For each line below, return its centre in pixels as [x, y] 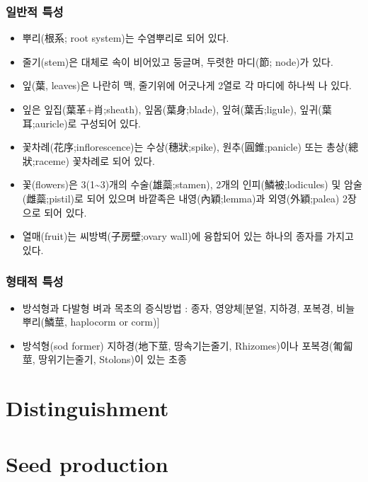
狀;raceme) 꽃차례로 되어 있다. [88, 160]
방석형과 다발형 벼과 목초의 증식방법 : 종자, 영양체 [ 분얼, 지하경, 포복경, [178, 308]
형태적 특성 [35, 281]
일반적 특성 [35, 11]
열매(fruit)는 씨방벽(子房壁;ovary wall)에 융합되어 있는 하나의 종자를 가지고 [188, 236]
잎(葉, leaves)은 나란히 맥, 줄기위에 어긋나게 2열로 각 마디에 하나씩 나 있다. [187, 85]
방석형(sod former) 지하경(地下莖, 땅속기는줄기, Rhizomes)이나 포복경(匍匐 [188, 345]
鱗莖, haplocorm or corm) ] [102, 322]
